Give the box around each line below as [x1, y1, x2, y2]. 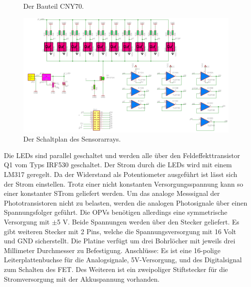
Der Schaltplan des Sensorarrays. [23, 134, 121, 144]
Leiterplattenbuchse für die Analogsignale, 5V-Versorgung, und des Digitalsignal [4, 255, 242, 265]
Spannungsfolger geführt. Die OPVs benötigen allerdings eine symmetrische [4, 207, 228, 217]
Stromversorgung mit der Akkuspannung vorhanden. [4, 273, 160, 284]
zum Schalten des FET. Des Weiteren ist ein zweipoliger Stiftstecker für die [4, 264, 228, 274]
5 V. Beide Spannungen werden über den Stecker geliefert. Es [57, 216, 239, 226]
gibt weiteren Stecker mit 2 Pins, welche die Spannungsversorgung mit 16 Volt [4, 226, 236, 236]
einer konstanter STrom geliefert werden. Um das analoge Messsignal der [4, 188, 220, 198]
